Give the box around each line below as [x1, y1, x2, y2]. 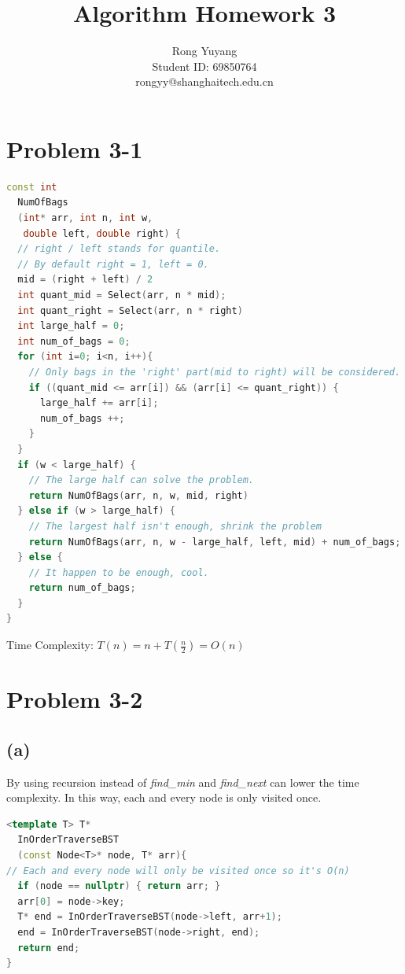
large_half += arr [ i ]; [39, 397, 159, 409]
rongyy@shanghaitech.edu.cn [135, 73, 274, 90]
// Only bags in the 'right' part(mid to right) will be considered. [28, 366, 401, 378]
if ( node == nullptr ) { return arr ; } [17, 880, 221, 892]
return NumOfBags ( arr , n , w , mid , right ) [28, 489, 249, 501]
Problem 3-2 [6, 683, 143, 715]
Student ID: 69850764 [152, 57, 257, 74]
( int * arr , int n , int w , [17, 212, 153, 224]
